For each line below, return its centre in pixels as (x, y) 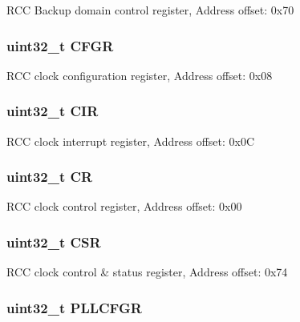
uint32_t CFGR (60, 45)
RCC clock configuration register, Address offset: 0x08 (140, 75)
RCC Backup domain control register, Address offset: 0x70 (150, 10)
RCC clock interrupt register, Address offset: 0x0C (131, 141)
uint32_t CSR (54, 241)
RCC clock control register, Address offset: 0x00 (124, 206)
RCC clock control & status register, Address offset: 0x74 (147, 272)
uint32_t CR (50, 177)
